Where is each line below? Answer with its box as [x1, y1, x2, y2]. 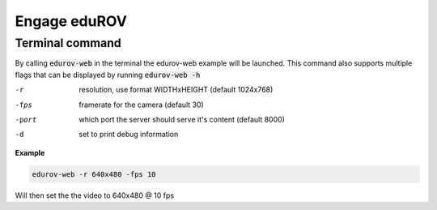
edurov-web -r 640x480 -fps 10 [32, 169, 157, 178]
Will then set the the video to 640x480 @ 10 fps [15, 191, 174, 200]
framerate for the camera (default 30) [78, 100, 204, 109]
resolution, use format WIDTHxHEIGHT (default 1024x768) [78, 85, 274, 95]
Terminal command [15, 36, 121, 50]
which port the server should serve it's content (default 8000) [78, 114, 285, 124]
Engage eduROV [15, 12, 127, 30]
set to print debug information [78, 130, 179, 139]
